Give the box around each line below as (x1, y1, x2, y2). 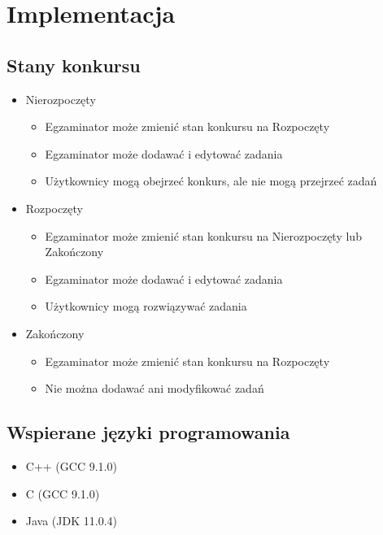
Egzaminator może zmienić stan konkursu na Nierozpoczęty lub (45, 227, 362, 244)
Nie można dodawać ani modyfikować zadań (45, 380, 264, 397)
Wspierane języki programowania (7, 420, 290, 445)
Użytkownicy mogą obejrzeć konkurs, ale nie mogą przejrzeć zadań (45, 172, 377, 189)
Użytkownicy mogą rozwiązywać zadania (45, 298, 247, 315)
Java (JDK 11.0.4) (25, 512, 117, 529)
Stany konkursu (7, 52, 141, 77)
